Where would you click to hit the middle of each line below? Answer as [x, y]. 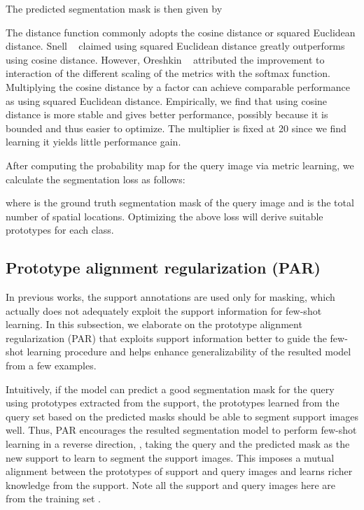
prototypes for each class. [60, 230]
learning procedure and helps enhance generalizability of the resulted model [189, 352]
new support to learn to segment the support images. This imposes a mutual [170, 457]
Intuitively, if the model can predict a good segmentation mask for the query [170, 389]
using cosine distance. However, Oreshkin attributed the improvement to [165, 59]
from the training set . [53, 498]
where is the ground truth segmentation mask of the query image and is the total [180, 203]
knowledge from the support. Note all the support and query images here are [171, 484]
